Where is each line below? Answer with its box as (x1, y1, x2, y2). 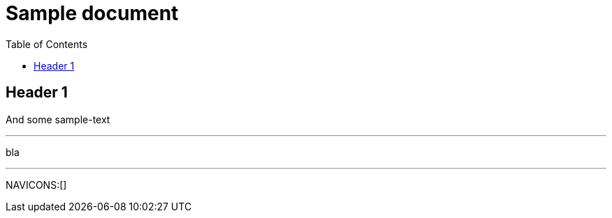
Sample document (6, 1, 179, 25)
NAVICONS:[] (6, 178, 67, 191)
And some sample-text (6, 113, 110, 125)
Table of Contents (6, 38, 88, 50)
